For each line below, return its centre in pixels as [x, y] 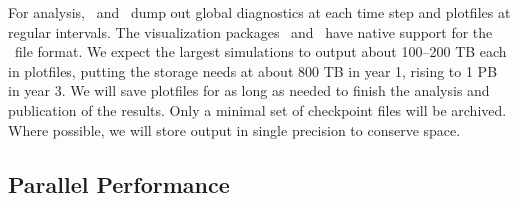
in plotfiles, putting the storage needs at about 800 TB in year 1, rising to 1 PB [253, 70]
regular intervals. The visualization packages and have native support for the [250, 31]
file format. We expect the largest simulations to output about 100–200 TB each [260, 51]
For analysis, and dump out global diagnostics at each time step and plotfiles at [259, 12]
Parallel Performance [119, 183]
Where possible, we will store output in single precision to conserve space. [234, 129]
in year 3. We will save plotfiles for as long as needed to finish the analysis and [249, 90]
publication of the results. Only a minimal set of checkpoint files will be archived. [257, 109]
